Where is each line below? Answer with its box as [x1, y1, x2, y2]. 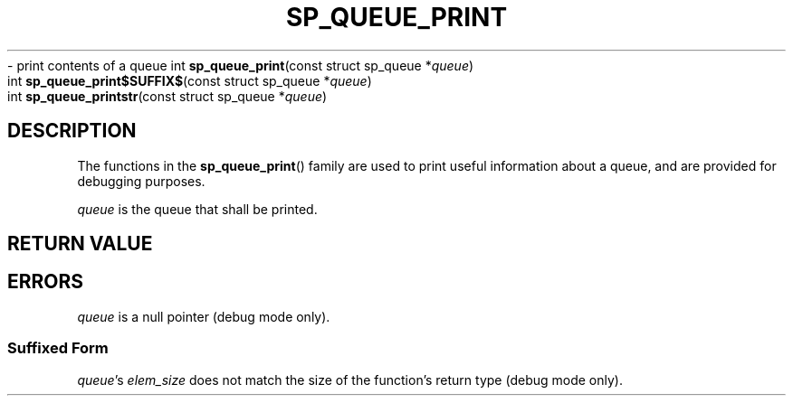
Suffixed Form [7, 339, 109, 358]
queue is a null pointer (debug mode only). [77, 308, 330, 324]
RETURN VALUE [7, 232, 153, 256]
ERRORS [7, 270, 84, 294]
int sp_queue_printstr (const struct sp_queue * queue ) [7, 88, 328, 104]
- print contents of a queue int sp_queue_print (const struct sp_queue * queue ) [7, 57, 474, 73]
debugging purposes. [77, 173, 205, 189]
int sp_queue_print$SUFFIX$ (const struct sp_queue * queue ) [7, 72, 372, 89]
